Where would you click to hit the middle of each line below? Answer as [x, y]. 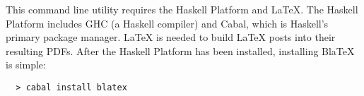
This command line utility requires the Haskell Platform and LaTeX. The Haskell [182, 9]
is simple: [26, 65]
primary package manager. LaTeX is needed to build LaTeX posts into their [171, 37]
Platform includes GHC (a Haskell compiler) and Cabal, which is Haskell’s [167, 23]
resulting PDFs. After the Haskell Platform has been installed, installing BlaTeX [180, 50]
